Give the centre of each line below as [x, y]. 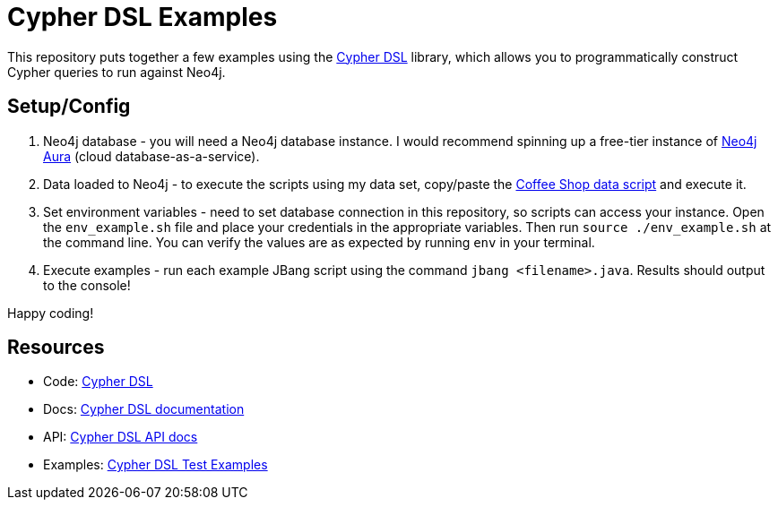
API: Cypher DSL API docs [121, 437]
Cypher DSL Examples [143, 17]
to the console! [87, 285]
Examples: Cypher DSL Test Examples [156, 465]
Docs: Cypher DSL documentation [144, 409]
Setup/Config [69, 107]
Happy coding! [51, 313]
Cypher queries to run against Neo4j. [117, 72]
